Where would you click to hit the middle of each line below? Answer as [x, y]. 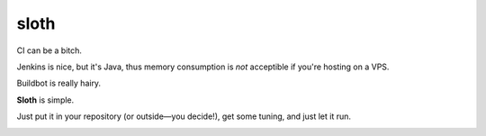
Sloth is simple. [45, 100]
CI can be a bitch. [49, 50]
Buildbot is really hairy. [59, 83]
